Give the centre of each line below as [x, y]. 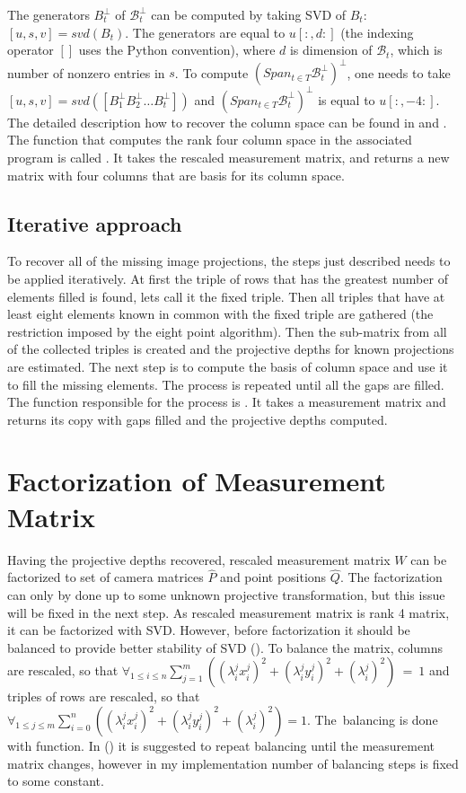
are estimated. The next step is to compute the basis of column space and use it [228, 366]
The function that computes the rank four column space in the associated [210, 140]
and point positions [273, 577]
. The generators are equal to [205, 32]
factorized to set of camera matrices [106, 577]
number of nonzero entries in [86, 72]
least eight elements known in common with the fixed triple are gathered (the [220, 314]
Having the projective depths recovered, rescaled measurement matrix [199, 559]
